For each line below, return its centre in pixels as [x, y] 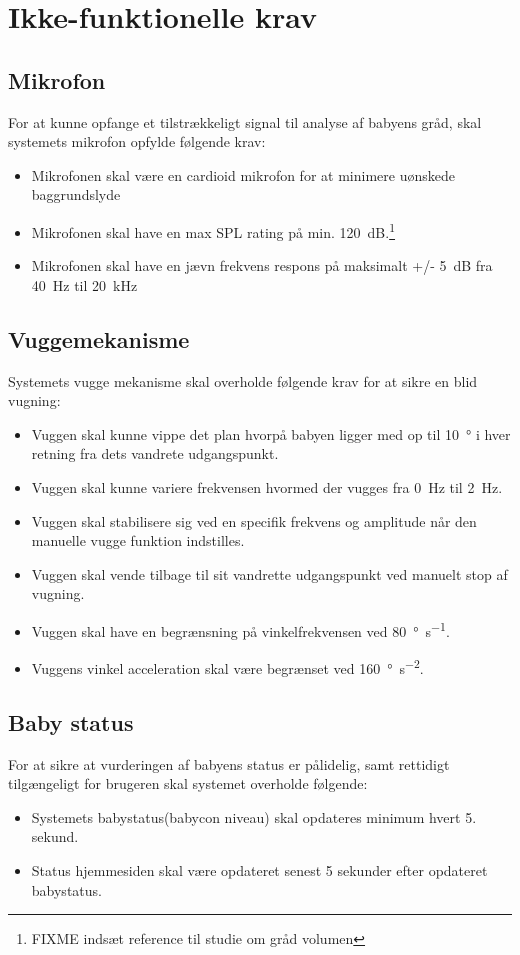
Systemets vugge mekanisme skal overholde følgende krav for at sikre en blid [243, 380]
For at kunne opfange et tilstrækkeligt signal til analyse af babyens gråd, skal [245, 121]
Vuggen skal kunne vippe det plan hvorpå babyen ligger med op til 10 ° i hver [271, 433]
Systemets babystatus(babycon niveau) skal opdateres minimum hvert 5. [254, 816]
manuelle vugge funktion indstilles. [138, 540]
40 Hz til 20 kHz [84, 284]
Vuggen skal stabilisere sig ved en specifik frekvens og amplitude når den [254, 520]
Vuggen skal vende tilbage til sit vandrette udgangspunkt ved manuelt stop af [269, 573]
